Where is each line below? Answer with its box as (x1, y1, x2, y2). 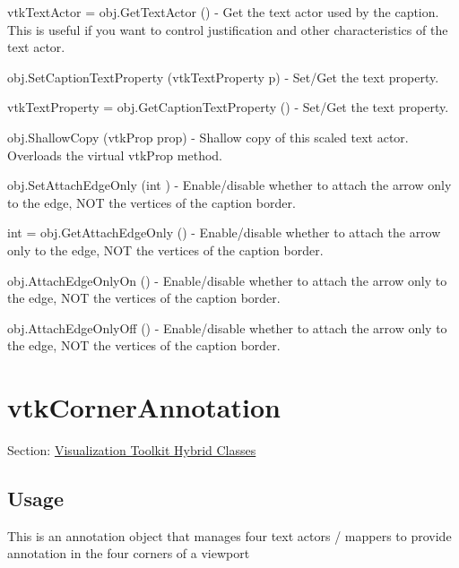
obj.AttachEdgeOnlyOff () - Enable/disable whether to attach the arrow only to (7, 318, 447, 337)
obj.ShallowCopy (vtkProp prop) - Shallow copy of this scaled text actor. (7, 127, 409, 146)
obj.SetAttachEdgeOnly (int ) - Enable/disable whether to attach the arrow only (7, 176, 452, 194)
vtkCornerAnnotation (7, 389, 281, 426)
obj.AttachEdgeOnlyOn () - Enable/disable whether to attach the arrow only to (7, 271, 447, 289)
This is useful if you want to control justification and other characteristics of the (7, 20, 448, 39)
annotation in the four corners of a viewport (7, 544, 250, 563)
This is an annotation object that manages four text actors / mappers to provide (7, 526, 452, 545)
